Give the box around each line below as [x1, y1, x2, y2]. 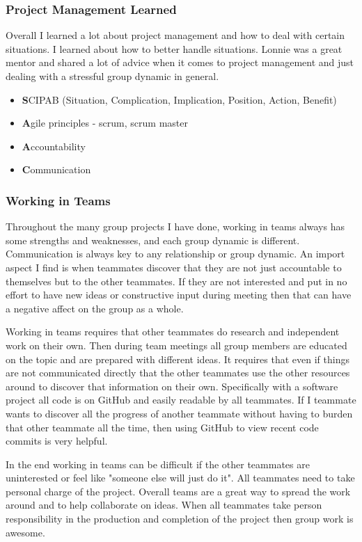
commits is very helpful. [6, 433, 108, 448]
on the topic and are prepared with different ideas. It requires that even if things [6, 351, 349, 366]
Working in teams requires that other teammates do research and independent [6, 324, 340, 339]
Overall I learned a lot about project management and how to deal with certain [6, 28, 345, 42]
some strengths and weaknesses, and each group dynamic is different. [6, 232, 300, 247]
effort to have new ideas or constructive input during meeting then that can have [6, 287, 352, 302]
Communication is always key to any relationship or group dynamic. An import [6, 246, 345, 261]
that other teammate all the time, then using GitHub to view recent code [6, 420, 319, 434]
